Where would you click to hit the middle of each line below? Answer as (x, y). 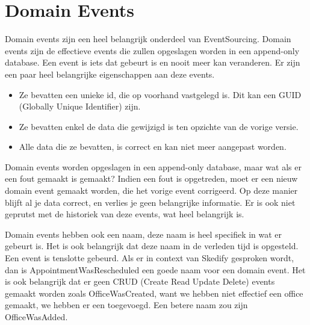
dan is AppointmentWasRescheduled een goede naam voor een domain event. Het (155, 269)
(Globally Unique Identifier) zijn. (80, 106)
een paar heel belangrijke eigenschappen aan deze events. (110, 74)
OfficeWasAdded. (36, 317)
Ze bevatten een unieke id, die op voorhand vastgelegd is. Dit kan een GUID (160, 94)
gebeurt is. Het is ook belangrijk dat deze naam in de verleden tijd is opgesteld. (152, 246)
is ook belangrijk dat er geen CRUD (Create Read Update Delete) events (140, 281)
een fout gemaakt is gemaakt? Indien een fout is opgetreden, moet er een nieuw (151, 178)
